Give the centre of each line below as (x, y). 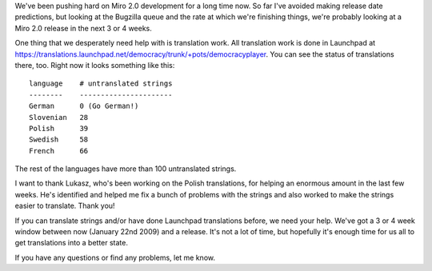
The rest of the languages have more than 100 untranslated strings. (126, 169)
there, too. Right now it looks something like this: (95, 65)
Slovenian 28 (59, 117)
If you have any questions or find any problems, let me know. (115, 257)
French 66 (59, 151)
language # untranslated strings (101, 84)
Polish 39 (59, 128)
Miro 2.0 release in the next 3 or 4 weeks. (83, 28)
